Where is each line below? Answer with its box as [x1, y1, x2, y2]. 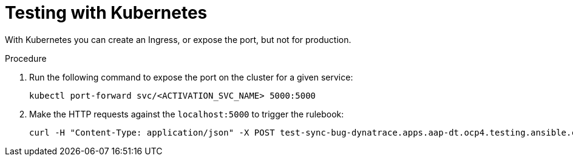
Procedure [5, 53, 47, 64]
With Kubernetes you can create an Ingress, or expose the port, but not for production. [5, 34, 351, 45]
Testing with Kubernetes [5, 2, 208, 23]
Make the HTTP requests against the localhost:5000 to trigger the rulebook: [29, 108, 344, 119]
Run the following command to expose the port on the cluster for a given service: [29, 71, 353, 82]
